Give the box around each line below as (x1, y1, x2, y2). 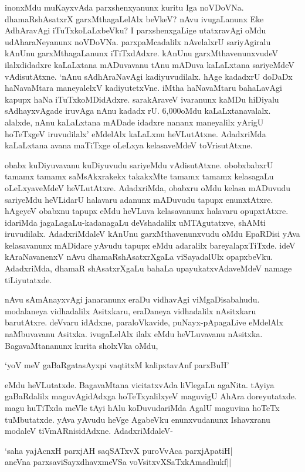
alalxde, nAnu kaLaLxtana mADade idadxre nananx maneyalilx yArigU (5, 116, 264, 128)
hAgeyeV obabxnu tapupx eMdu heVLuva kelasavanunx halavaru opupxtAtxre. (5, 205, 289, 217)
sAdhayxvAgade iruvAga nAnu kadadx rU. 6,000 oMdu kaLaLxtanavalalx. (5, 104, 271, 117)
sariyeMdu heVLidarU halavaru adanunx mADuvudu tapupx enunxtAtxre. (5, 193, 273, 205)
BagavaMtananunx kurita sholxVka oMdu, (5, 339, 158, 351)
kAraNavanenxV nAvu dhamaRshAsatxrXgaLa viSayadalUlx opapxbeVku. (5, 250, 273, 263)
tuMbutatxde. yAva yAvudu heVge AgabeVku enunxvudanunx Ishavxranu (5, 413, 270, 425)
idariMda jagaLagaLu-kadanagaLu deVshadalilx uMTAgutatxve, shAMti (5, 216, 266, 228)
